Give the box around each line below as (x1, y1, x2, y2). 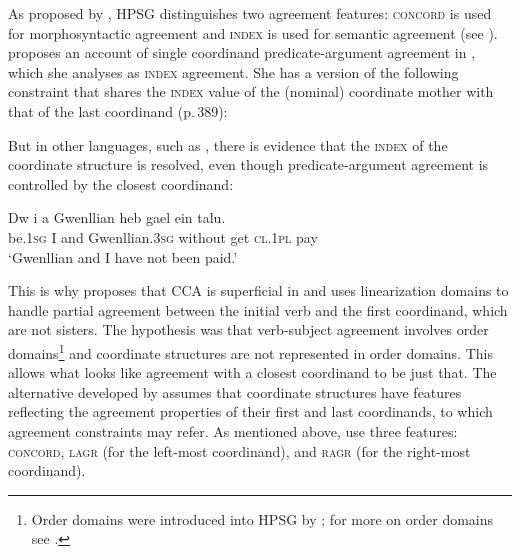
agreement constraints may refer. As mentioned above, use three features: (8, 420, 458, 441)
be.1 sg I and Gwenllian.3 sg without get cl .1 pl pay (8, 226, 318, 247)
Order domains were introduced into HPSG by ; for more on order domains (31, 508, 494, 529)
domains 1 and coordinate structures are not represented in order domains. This (8, 339, 493, 363)
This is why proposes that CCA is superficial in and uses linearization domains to (8, 280, 509, 301)
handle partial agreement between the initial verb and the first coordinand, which (8, 299, 508, 320)
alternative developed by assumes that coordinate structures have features (8, 381, 462, 402)
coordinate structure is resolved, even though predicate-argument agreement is (8, 154, 489, 175)
